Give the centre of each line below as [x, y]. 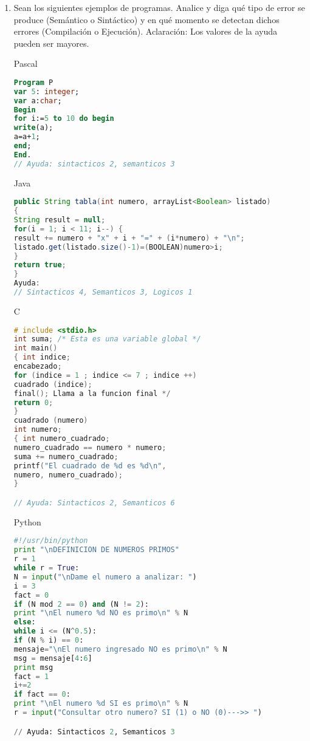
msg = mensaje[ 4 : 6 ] [53, 658]
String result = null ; [60, 220]
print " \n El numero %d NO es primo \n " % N [101, 613]
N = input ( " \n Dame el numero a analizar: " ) [105, 577]
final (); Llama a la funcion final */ [92, 393]
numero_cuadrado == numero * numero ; [90, 447]
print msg [33, 667]
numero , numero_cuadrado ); [68, 475]
